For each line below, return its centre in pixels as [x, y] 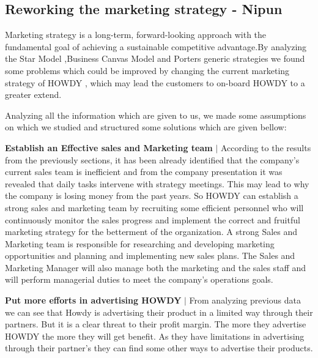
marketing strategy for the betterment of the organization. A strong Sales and [151, 232]
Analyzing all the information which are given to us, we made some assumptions [156, 115]
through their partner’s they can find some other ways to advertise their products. [159, 348]
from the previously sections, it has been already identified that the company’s [152, 159]
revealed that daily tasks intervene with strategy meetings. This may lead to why [157, 183]
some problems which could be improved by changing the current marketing [147, 70]
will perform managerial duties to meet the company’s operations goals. [139, 279]
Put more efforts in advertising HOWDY [93, 300]
